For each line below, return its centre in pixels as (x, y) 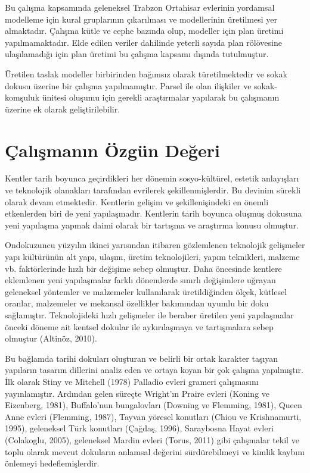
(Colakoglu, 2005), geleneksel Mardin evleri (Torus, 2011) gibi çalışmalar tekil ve (152, 439)
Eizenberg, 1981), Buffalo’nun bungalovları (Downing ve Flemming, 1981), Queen (154, 405)
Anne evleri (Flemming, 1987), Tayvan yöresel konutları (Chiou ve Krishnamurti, (153, 416)
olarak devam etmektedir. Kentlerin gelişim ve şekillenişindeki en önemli (137, 201)
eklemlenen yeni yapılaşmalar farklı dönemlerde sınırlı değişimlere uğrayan (140, 280)
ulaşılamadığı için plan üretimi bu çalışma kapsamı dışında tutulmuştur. (137, 54)
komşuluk (22, 97)
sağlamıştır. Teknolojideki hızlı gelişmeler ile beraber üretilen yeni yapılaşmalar (149, 315)
